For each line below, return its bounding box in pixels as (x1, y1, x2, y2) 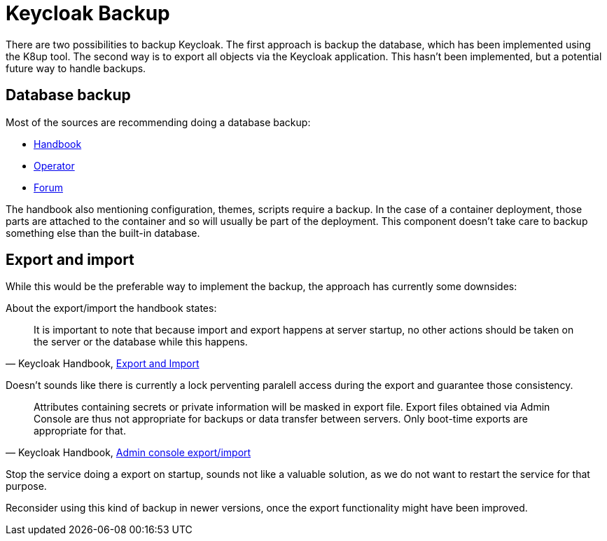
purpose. (6, 480, 47, 493)
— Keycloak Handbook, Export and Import (6, 357, 200, 370)
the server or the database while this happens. (34, 336, 248, 348)
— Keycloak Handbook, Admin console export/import (6, 446, 251, 459)
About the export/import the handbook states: (6, 302, 217, 315)
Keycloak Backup (6, 1, 170, 25)
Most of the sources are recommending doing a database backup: (6, 116, 311, 128)
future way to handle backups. (6, 62, 146, 74)
